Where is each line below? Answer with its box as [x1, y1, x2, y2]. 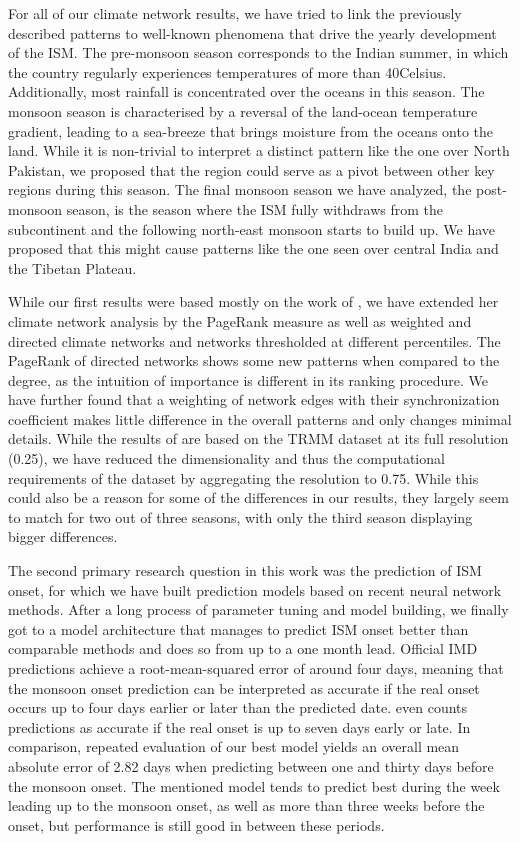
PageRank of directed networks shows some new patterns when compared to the [8, 350, 500, 371]
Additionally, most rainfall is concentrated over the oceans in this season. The [8, 81, 485, 102]
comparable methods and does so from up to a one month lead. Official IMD [8, 638, 478, 659]
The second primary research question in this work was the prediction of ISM [8, 560, 482, 581]
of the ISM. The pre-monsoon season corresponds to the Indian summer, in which [8, 42, 509, 63]
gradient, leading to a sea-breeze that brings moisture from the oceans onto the [8, 120, 494, 141]
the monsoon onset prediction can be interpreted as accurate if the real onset [8, 677, 480, 698]
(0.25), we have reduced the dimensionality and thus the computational [8, 448, 445, 469]
